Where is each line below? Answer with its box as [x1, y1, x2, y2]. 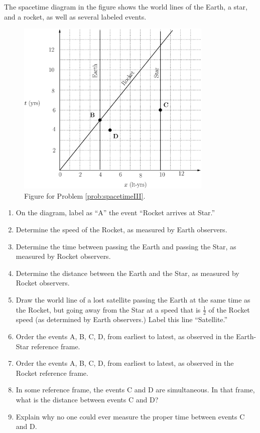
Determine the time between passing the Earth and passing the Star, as [16, 241, 236, 251]
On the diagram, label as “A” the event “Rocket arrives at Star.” [16, 207, 215, 218]
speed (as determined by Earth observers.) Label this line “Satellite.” [16, 314, 228, 325]
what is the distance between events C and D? [16, 394, 159, 405]
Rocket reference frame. [16, 367, 88, 378]
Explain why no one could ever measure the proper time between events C [16, 411, 245, 421]
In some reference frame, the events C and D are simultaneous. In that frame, [16, 384, 255, 395]
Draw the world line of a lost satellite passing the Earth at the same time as [16, 295, 250, 305]
